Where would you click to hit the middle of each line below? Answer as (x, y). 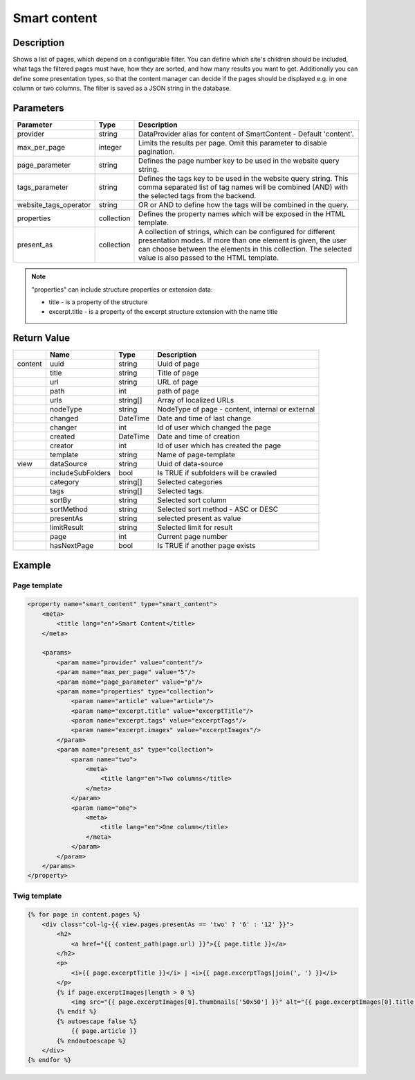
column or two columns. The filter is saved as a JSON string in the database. (122, 88)
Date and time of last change (204, 418)
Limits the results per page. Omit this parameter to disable (233, 143)
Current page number (192, 537)
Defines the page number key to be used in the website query (239, 161)
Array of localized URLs (195, 400)
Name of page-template (196, 455)
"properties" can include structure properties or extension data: (122, 289)
